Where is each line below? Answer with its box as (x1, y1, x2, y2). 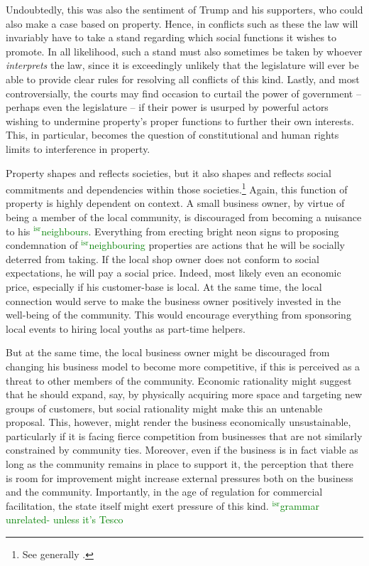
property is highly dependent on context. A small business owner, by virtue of (6, 196, 345, 210)
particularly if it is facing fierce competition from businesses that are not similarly (6, 428, 363, 443)
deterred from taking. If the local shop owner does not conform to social (6, 251, 319, 266)
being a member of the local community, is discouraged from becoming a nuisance (6, 209, 362, 224)
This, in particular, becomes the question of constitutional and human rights (6, 127, 339, 142)
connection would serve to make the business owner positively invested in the (6, 293, 341, 308)
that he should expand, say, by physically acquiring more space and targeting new (6, 387, 363, 402)
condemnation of (6, 237, 78, 252)
